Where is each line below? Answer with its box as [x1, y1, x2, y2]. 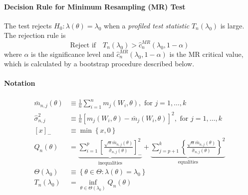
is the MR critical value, [169, 48, 244, 59]
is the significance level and [31, 48, 114, 59]
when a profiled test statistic [104, 20, 190, 30]
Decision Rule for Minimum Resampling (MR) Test [4, 1, 186, 11]
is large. [220, 20, 245, 30]
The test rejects [4, 20, 52, 30]
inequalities [98, 160, 122, 166]
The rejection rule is [4, 30, 66, 40]
